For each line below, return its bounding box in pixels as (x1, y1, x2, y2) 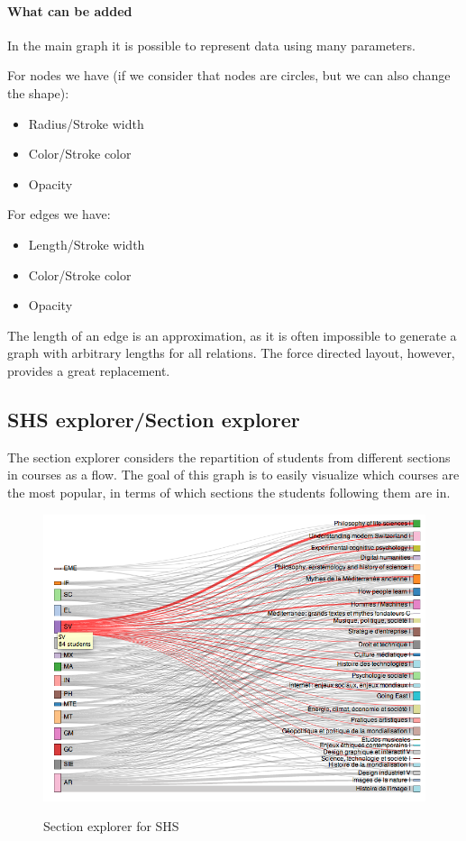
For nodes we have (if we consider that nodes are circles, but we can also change (7, 66, 451, 85)
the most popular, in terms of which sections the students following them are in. (7, 482, 451, 501)
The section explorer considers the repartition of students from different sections (7, 447, 451, 466)
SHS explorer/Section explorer (7, 405, 300, 433)
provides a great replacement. (7, 361, 170, 379)
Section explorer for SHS (43, 817, 179, 836)
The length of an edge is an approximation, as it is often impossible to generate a (7, 325, 457, 344)
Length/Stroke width (28, 234, 145, 253)
